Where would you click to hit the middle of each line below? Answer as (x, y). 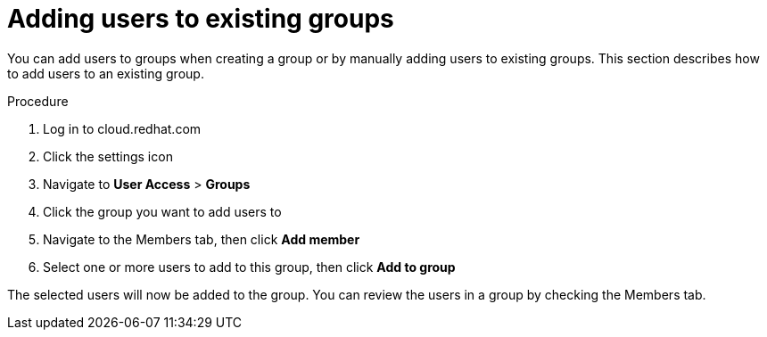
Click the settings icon (108, 156)
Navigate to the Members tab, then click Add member (202, 239)
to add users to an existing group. (106, 73)
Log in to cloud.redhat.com (122, 128)
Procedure (38, 101)
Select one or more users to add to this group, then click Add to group (249, 267)
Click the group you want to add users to (162, 211)
